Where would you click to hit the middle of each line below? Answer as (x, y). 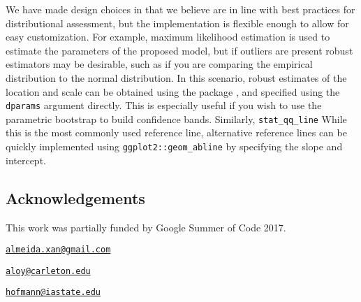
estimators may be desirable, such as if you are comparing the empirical (159, 64)
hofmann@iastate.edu (53, 293)
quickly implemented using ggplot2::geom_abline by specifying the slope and (174, 146)
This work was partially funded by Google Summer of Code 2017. (146, 227)
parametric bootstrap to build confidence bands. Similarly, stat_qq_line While (176, 118)
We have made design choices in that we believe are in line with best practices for (180, 9)
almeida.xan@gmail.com (58, 250)
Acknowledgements (75, 197)
